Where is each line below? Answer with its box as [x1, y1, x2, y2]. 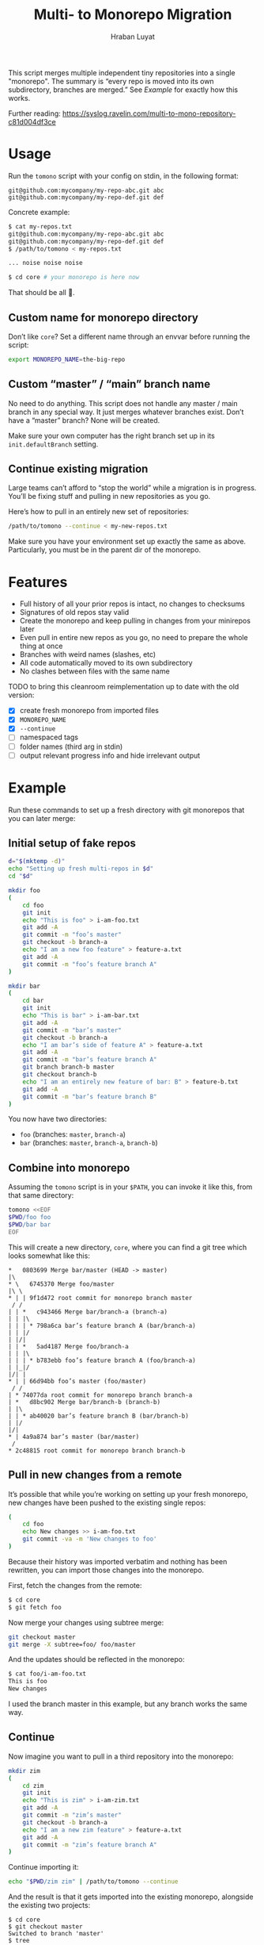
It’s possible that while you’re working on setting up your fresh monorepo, [8, 1489, 248, 1498]
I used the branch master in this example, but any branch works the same [8, 1699, 247, 1709]
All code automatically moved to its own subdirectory [19, 658, 193, 668]
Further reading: [8, 109, 61, 118]
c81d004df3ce [8, 117, 57, 126]
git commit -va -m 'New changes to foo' [22, 1535, 157, 1544]
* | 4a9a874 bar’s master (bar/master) [8, 1433, 140, 1441]
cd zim [22, 1782, 44, 1790]
